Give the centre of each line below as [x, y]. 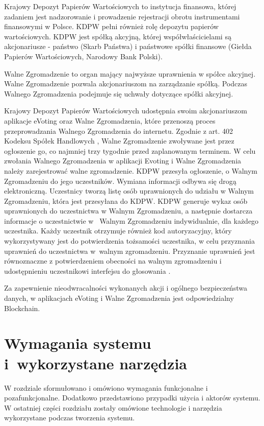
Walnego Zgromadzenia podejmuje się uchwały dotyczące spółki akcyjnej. [119, 93]
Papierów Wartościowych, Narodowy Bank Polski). [83, 56]
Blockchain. [22, 308]
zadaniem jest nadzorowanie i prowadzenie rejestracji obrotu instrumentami [122, 16]
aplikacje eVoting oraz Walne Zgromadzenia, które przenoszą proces [110, 120]
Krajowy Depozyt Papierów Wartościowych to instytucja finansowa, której [120, 6]
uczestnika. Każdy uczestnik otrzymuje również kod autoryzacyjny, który [118, 231]
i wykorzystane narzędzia [96, 363]
